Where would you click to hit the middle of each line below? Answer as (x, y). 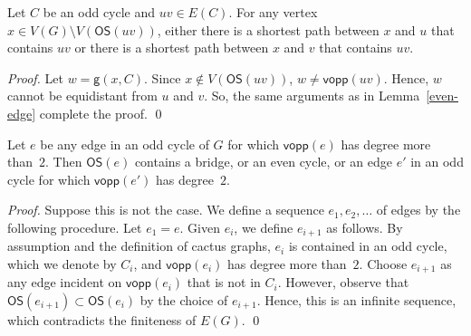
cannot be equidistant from (82, 96)
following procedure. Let (75, 227)
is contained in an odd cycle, (368, 246)
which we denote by (62, 263)
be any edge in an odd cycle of (125, 144)
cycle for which (49, 179)
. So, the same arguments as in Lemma (312, 96)
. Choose (383, 263)
